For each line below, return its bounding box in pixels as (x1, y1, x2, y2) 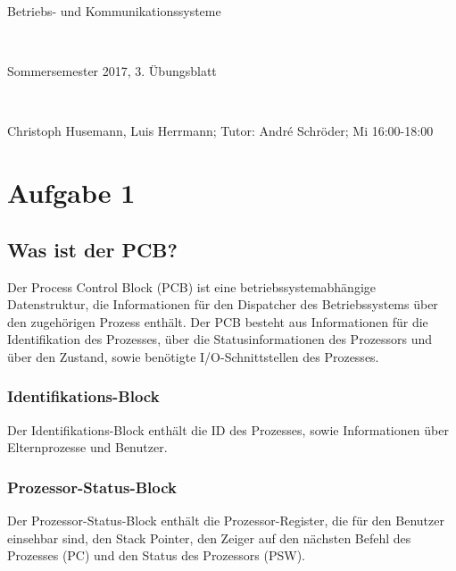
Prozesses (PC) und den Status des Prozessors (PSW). (7, 546, 305, 565)
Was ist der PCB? (7, 235, 178, 263)
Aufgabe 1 (7, 174, 136, 211)
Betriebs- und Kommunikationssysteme (7, 2, 221, 20)
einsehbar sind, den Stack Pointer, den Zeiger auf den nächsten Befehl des (7, 528, 411, 547)
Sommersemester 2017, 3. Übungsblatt (7, 62, 217, 80)
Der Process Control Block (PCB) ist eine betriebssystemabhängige (7, 277, 376, 296)
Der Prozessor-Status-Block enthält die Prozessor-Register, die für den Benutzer (7, 511, 444, 530)
